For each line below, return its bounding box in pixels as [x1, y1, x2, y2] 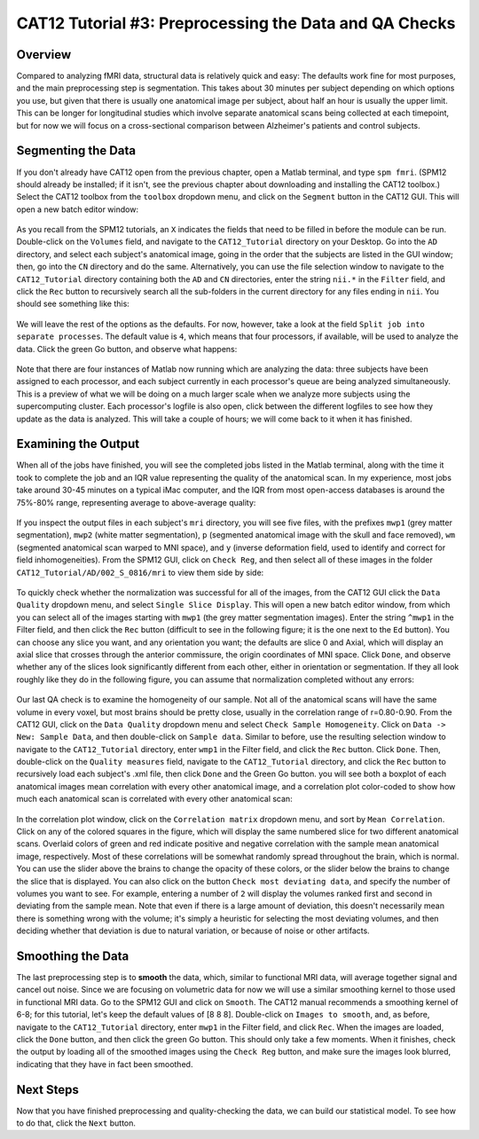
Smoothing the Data [16, 948, 130, 963]
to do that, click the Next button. [16, 1118, 137, 1128]
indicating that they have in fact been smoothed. [16, 1058, 193, 1069]
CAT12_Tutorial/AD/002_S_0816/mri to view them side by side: [16, 567, 264, 577]
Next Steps [16, 1082, 79, 1097]
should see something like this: [16, 298, 130, 310]
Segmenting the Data [16, 143, 137, 159]
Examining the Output [16, 436, 140, 452]
